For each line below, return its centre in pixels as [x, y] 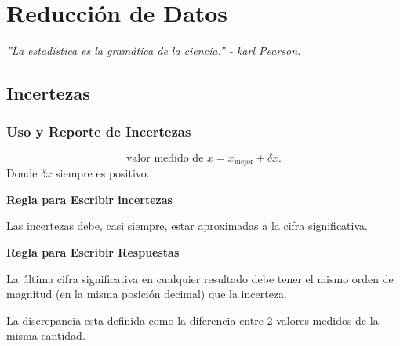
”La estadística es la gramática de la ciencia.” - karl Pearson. [154, 51]
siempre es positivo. [103, 173]
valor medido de [165, 158]
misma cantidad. [46, 335]
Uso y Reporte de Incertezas [99, 131]
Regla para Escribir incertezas [89, 199]
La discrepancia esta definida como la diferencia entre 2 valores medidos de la [193, 320]
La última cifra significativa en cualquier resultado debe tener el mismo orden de [200, 278]
